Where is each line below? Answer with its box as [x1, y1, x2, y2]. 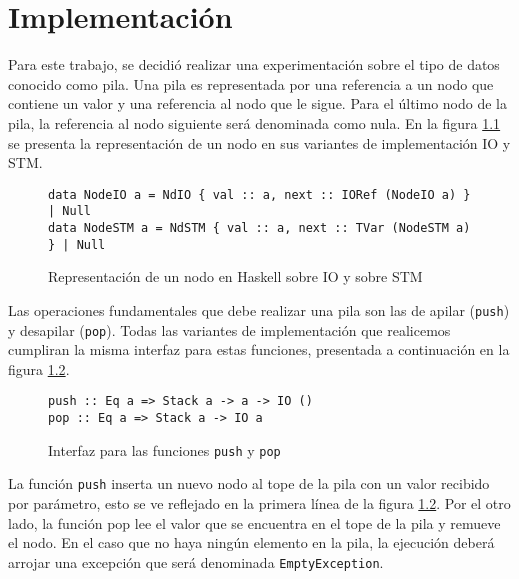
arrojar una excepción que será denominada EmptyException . [8, 551, 384, 572]
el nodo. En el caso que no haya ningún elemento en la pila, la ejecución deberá [8, 532, 495, 553]
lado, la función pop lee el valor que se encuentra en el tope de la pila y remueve [8, 512, 501, 533]
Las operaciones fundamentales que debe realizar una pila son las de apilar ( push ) [8, 299, 510, 320]
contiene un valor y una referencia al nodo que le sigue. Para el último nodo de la [8, 93, 507, 114]
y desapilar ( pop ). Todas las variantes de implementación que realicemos [8, 319, 451, 340]
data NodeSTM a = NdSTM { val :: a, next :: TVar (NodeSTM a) [48, 221, 471, 235]
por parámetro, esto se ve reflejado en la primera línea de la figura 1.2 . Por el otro [8, 493, 511, 514]
